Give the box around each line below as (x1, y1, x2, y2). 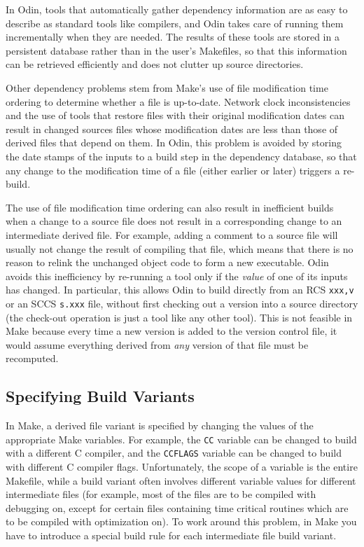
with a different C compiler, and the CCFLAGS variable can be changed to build (6, 445, 342, 460)
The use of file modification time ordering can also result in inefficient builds (6, 200, 334, 214)
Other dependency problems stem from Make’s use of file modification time (6, 80, 328, 95)
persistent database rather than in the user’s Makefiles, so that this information (6, 43, 347, 57)
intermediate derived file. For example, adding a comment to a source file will (6, 227, 338, 242)
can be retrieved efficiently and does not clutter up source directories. (6, 57, 304, 71)
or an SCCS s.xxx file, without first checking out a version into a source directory (6, 296, 358, 310)
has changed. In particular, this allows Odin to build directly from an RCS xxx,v (6, 282, 354, 297)
